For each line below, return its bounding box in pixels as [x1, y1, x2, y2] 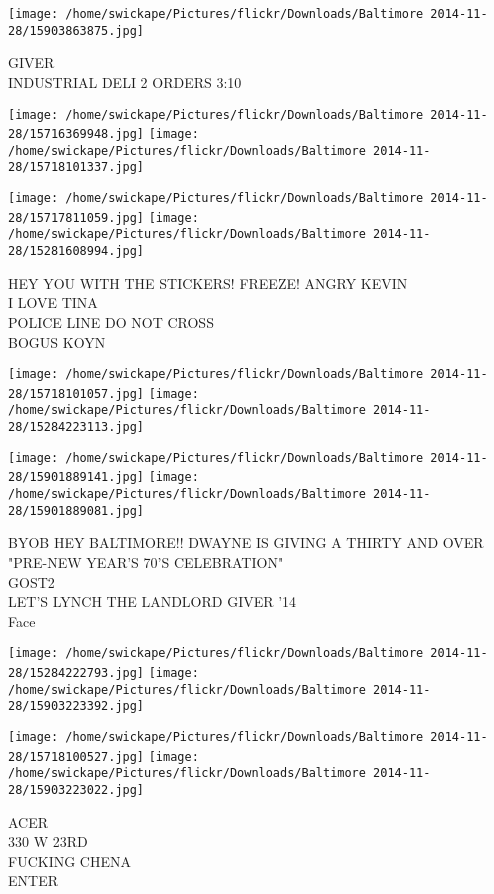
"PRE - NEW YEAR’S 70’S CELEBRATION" [8, 551, 284, 572]
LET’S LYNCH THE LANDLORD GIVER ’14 [8, 591, 297, 612]
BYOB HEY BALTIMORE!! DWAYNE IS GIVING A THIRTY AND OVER [8, 532, 484, 553]
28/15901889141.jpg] [8, 470, 145, 485]
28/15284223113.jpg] [8, 420, 145, 435]
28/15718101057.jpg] [8, 386, 145, 401]
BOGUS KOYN [8, 331, 106, 352]
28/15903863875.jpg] [8, 23, 145, 38]
